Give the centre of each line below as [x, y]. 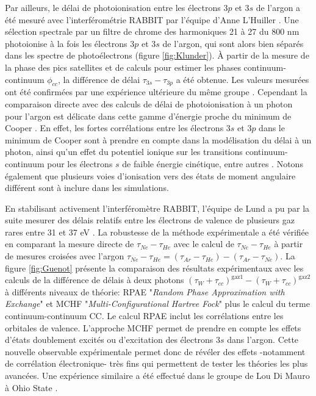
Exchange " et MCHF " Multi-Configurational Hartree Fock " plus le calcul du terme [157, 304]
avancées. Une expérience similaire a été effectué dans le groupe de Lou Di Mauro [157, 376]
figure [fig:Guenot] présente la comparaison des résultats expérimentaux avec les [154, 268]
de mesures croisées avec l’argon [65, 256]
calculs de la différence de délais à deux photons [95, 280]
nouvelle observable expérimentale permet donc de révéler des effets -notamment [155, 351]
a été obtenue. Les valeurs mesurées [242, 79]
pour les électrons [80, 163]
